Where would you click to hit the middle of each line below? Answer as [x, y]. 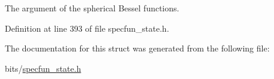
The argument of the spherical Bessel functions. [92, 8]
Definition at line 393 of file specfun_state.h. [87, 28]
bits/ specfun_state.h [43, 68]
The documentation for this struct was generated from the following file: [137, 48]
